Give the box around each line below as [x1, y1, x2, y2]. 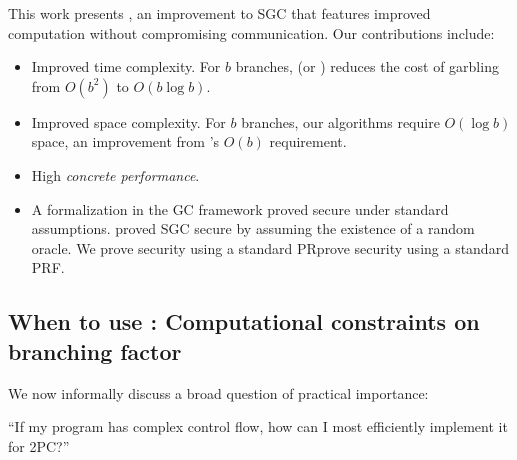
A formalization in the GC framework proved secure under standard [31, 198, 449, 219]
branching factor [8, 335, 182, 366]
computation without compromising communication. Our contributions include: [8, 22, 495, 43]
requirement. [269, 131, 347, 152]
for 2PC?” [8, 435, 70, 456]
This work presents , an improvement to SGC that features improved [8, 3, 431, 23]
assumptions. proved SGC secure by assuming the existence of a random [31, 218, 475, 239]
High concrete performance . [31, 164, 200, 185]
